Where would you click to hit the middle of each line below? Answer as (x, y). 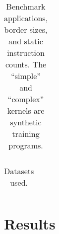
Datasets (19, 171)
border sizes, (26, 29)
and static (26, 41)
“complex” (26, 99)
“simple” (26, 76)
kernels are (26, 110)
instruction (26, 53)
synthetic (26, 122)
